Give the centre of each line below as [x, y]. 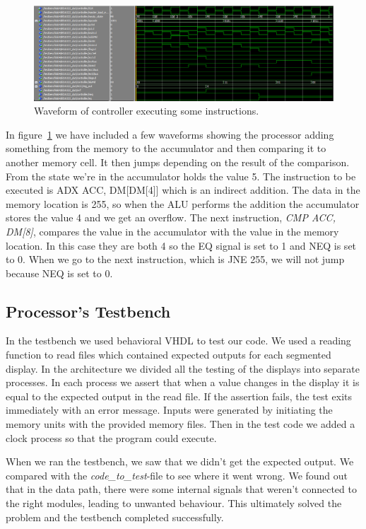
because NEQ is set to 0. [59, 273]
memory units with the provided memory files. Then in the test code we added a [181, 424]
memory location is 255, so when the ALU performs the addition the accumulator [183, 203]
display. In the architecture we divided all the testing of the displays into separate [183, 368]
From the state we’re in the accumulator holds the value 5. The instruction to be [181, 176]
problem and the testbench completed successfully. [115, 517]
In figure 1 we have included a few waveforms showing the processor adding [170, 134]
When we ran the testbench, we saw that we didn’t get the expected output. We [180, 461]
